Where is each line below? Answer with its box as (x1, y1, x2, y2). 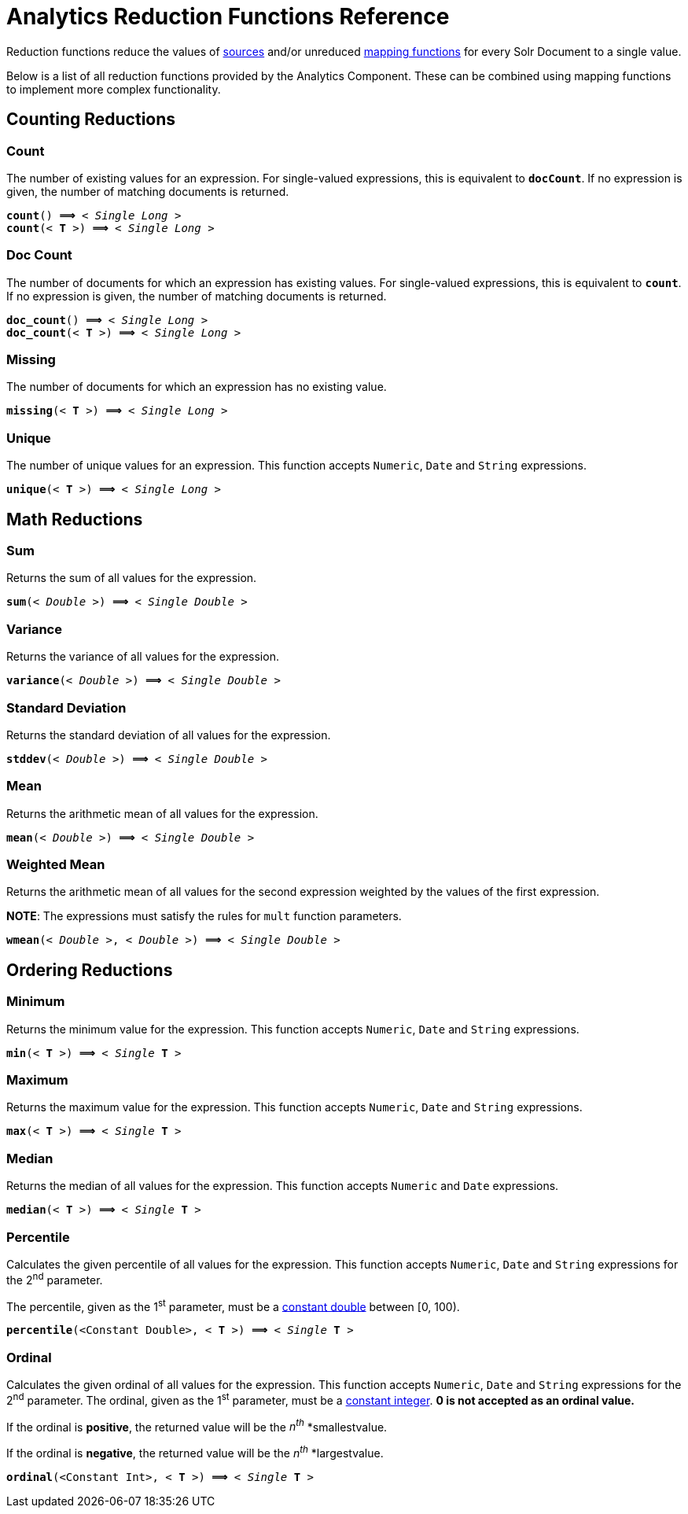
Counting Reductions (6, 109, 176, 130)
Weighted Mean (6, 856, 105, 873)
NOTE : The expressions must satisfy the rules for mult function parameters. (6, 909, 402, 923)
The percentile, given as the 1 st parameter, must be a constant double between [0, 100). (6, 1297, 460, 1313)
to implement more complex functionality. (6, 82, 221, 96)
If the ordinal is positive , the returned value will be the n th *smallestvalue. (6, 1417, 388, 1434)
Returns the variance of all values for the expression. (6, 650, 279, 664)
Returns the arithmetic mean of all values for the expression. (6, 806, 318, 820)
